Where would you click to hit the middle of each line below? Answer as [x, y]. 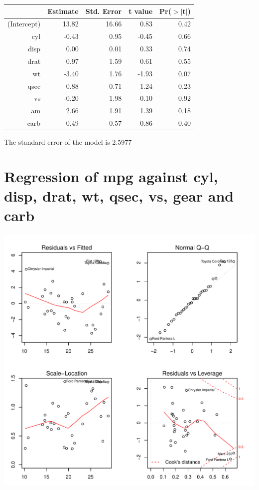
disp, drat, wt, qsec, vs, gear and [119, 196]
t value [141, 11]
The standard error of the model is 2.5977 [68, 142]
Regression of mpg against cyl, [111, 176]
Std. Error [104, 11]
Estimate [63, 11]
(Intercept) [24, 24]
